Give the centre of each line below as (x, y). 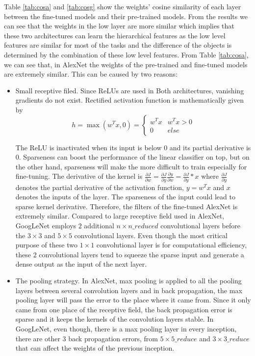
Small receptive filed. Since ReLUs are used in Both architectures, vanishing (130, 90)
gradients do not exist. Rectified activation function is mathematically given (129, 100)
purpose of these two (46, 245)
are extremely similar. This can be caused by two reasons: (91, 74)
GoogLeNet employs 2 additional (65, 225)
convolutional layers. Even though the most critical (151, 235)
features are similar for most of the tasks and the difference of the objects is (118, 45)
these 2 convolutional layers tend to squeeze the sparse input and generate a (130, 254)
